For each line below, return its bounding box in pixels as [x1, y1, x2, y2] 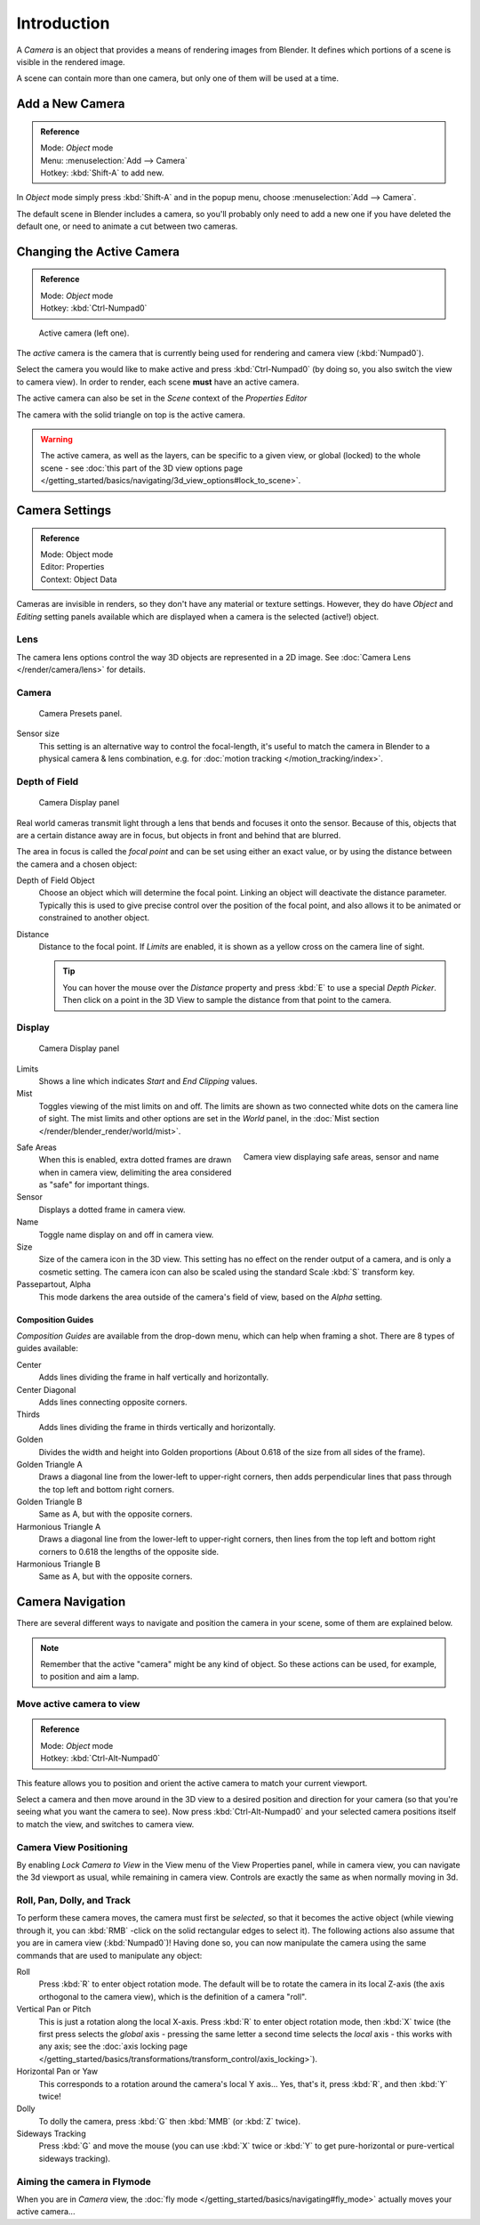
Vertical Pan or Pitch [16, 2003, 92, 2015]
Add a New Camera [16, 96, 125, 111]
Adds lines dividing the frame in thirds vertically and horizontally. [38, 1421, 276, 1432]
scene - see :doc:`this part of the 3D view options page [40, 463, 244, 473]
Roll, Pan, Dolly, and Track [16, 1894, 132, 1906]
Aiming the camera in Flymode [16, 2175, 151, 2188]
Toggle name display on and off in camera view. [38, 1229, 214, 1240]
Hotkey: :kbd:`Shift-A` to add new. [40, 167, 164, 178]
